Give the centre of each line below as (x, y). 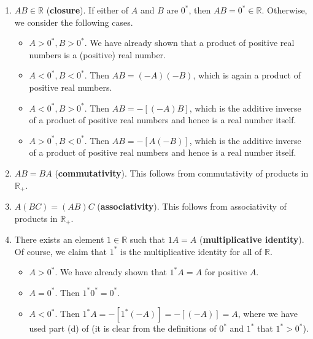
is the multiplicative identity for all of (191, 251)
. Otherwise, (284, 10)
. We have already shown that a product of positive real (189, 43)
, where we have (268, 314)
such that (148, 239)
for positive (226, 272)
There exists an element (59, 239)
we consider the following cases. (74, 22)
